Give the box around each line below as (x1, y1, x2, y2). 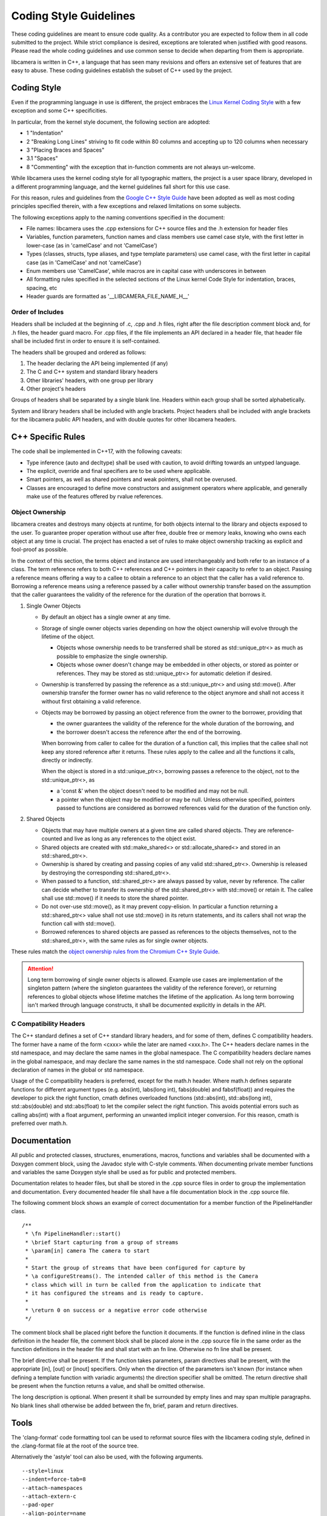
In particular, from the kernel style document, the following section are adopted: (11, 118, 211, 126)
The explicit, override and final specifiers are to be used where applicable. (26, 467, 212, 474)
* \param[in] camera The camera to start (25, 1247, 150, 1255)
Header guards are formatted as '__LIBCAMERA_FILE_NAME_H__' (26, 293, 190, 300)
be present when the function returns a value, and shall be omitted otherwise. (11, 1382, 205, 1389)
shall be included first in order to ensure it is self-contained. (11, 337, 160, 345)
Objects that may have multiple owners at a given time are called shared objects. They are (41, 827, 266, 834)
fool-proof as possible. (11, 546, 68, 553)
